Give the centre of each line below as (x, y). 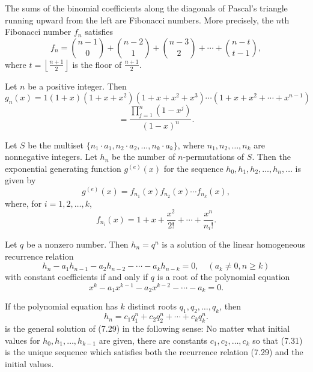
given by (20, 180)
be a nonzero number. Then (77, 244)
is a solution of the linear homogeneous (233, 244)
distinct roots (152, 306)
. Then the (271, 157)
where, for (23, 203)
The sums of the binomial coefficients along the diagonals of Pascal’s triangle (146, 8)
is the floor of (97, 64)
